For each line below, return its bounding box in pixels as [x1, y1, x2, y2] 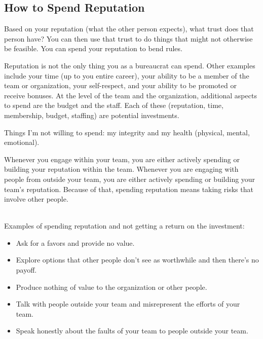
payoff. [16, 265, 37, 275]
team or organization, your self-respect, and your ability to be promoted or [4, 80, 237, 91]
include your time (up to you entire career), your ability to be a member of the [4, 70, 249, 81]
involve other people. [4, 194, 68, 204]
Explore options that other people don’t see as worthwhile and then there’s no [16, 254, 259, 265]
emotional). [4, 137, 40, 147]
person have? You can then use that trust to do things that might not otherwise [4, 33, 253, 44]
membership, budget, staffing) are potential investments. [4, 109, 179, 120]
